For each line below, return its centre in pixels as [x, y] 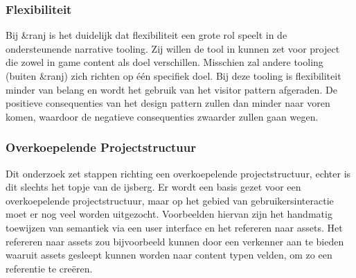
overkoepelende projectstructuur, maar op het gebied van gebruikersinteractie [170, 200]
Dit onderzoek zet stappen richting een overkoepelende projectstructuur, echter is [178, 173]
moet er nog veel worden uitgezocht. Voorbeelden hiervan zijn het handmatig [169, 214]
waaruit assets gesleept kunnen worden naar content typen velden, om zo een [169, 255]
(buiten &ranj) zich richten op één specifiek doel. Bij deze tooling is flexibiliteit [173, 76]
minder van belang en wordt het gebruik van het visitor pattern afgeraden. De [171, 89]
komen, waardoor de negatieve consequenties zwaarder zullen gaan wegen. [162, 116]
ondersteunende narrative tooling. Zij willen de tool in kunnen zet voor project [173, 48]
